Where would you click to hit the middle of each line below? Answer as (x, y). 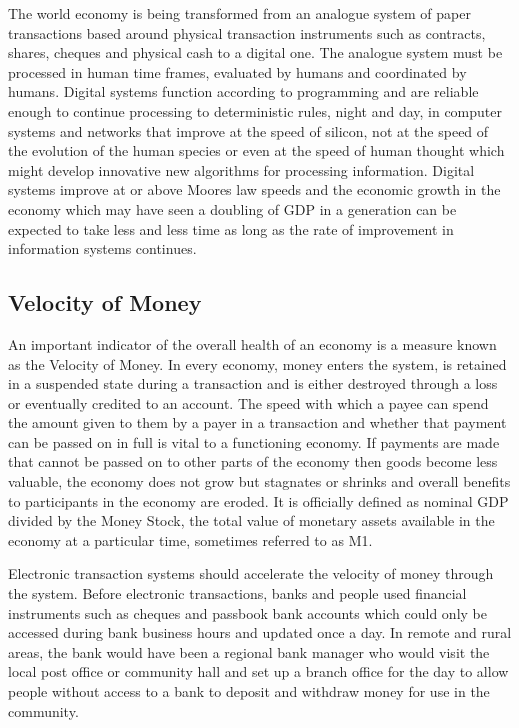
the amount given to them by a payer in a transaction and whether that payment (257, 422)
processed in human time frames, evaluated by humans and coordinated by (237, 71)
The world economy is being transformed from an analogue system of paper (239, 13)
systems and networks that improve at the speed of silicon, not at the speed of (248, 130)
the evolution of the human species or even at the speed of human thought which (256, 150)
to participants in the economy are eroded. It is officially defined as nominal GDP (258, 500)
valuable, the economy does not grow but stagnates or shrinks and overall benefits (259, 481)
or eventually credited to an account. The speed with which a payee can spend (248, 402)
